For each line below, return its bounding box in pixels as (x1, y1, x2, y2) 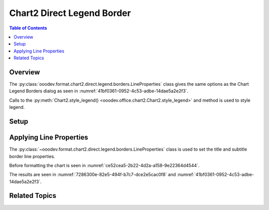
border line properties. (9, 153, 55, 159)
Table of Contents (9, 25, 47, 31)
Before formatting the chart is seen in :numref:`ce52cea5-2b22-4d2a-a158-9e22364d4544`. (9, 162, 200, 168)
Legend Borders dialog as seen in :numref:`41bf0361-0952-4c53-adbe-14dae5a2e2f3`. (9, 88, 189, 94)
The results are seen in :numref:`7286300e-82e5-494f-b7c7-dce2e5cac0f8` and (9, 172, 176, 178)
